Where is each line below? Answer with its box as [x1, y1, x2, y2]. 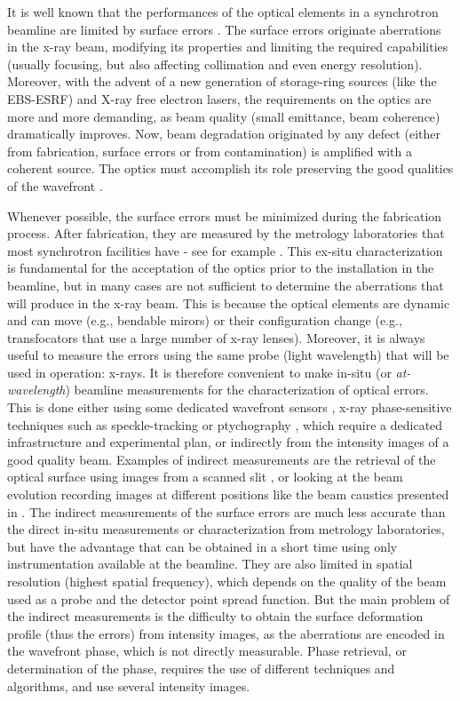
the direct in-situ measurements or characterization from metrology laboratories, [7, 520, 445, 538]
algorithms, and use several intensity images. [7, 676, 250, 695]
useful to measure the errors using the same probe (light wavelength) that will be [7, 346, 449, 364]
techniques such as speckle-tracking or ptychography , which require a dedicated [7, 415, 443, 434]
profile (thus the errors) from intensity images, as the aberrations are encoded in [7, 624, 445, 642]
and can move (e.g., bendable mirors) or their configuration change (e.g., [7, 311, 402, 330]
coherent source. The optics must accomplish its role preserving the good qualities [7, 159, 454, 178]
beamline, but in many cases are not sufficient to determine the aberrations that [7, 275, 444, 294]
